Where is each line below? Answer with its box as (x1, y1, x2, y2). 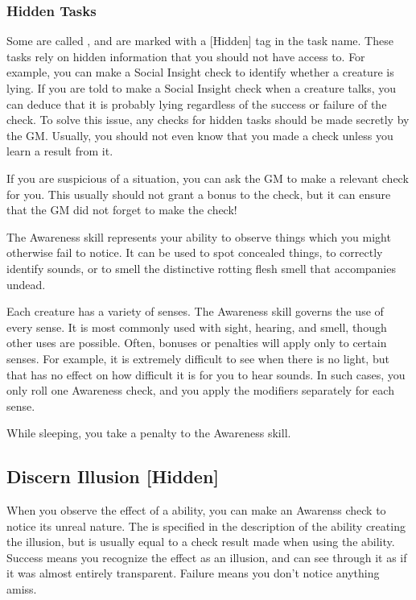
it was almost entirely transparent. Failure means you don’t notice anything (6, 565, 380, 581)
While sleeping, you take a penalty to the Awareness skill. (6, 424, 291, 441)
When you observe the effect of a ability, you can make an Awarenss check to (6, 502, 386, 519)
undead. (6, 275, 46, 292)
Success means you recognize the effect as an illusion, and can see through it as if (6, 548, 407, 565)
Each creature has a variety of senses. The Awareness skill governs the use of (6, 303, 384, 320)
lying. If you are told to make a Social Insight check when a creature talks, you (6, 80, 397, 96)
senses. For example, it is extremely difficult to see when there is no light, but (6, 350, 389, 366)
